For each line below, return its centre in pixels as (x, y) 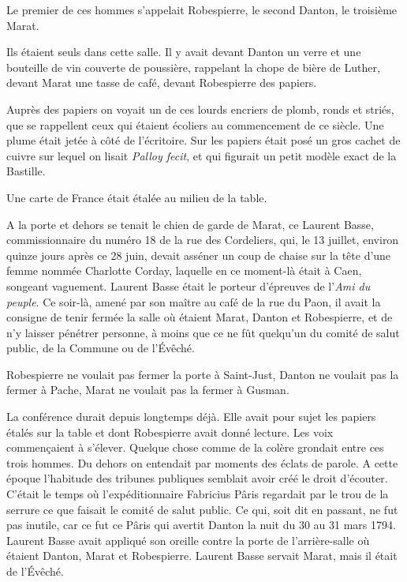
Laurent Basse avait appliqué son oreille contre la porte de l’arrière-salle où (188, 540)
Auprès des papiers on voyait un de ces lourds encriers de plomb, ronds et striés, (200, 109)
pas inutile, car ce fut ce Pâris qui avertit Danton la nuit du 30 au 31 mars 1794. (201, 525)
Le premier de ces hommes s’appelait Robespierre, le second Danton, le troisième (202, 9)
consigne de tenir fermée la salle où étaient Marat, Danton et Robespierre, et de (200, 317)
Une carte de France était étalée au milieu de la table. (137, 197)
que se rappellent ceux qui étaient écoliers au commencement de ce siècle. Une (195, 124)
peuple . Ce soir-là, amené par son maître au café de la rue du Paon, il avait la (194, 301)
